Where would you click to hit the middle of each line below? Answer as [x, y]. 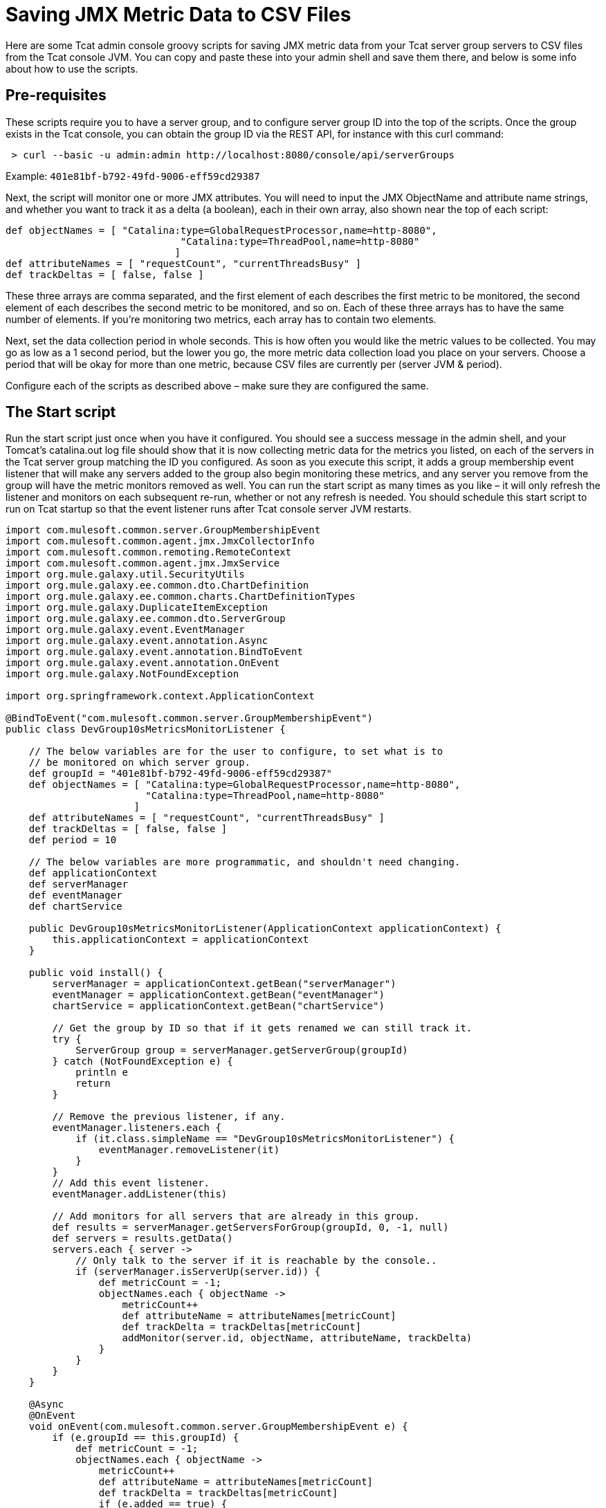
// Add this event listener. [131, 1183]
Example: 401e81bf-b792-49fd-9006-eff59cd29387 [133, 176]
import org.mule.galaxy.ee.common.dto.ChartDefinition [157, 586]
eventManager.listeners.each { [137, 1128]
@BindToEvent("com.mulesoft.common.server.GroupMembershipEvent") [190, 718]
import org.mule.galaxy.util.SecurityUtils [125, 574]
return [93, 1084]
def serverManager [79, 884]
